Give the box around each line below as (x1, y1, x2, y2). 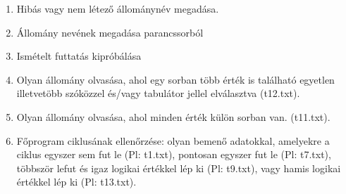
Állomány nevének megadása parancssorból (16, 25, 204, 39)
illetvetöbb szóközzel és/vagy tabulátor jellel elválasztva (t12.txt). (16, 86, 300, 101)
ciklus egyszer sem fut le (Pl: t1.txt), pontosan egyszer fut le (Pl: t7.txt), (16, 147, 331, 162)
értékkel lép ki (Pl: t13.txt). (16, 174, 137, 189)
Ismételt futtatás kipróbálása (16, 48, 142, 63)
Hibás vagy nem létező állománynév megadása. (16, 1, 219, 15)
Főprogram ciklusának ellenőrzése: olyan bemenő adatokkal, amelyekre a (16, 133, 330, 148)
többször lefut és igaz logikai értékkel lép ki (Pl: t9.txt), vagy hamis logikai (16, 160, 341, 175)
